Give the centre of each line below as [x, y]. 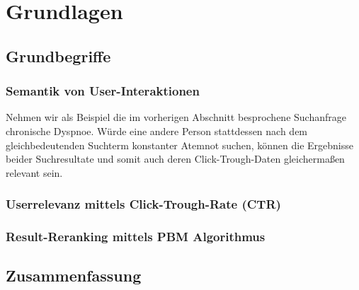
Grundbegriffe [58, 56]
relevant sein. [34, 172]
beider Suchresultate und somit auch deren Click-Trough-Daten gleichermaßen [175, 159]
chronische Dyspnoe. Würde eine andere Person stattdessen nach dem [157, 130]
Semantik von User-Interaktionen [103, 91]
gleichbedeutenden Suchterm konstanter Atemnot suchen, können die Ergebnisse [180, 145]
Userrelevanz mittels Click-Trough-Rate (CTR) [143, 204]
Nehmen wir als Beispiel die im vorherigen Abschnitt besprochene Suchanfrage [176, 117]
